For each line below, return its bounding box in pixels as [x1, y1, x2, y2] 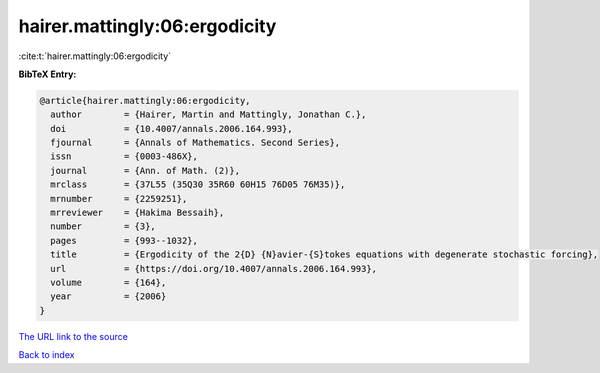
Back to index [18, 349, 75, 361]
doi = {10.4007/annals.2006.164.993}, [50, 123, 294, 134]
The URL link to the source [18, 330, 129, 342]
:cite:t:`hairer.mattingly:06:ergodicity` [18, 50, 172, 62]
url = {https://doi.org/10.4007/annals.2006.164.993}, [50, 263, 378, 274]
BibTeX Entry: [18, 68, 77, 80]
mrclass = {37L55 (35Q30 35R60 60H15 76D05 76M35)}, [50, 179, 346, 190]
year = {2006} [50, 291, 167, 302]
